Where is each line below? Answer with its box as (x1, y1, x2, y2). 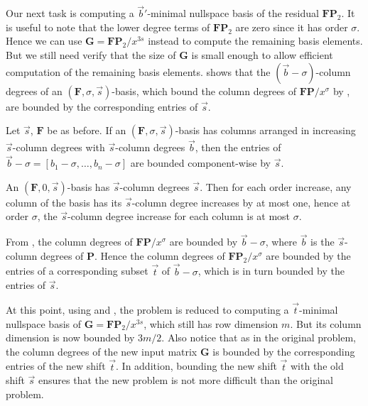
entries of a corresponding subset (6, 263, 148, 278)
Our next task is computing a (6, 6, 134, 21)
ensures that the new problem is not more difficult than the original (38, 373, 333, 388)
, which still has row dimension (144, 316, 278, 331)
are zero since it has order (235, 19, 348, 34)
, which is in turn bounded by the (197, 263, 345, 278)
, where (265, 234, 298, 249)
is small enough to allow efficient (191, 48, 333, 62)
